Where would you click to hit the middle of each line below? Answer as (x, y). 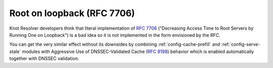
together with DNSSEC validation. (44, 58)
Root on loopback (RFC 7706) (72, 13)
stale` (15, 51)
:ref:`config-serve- (241, 44)
